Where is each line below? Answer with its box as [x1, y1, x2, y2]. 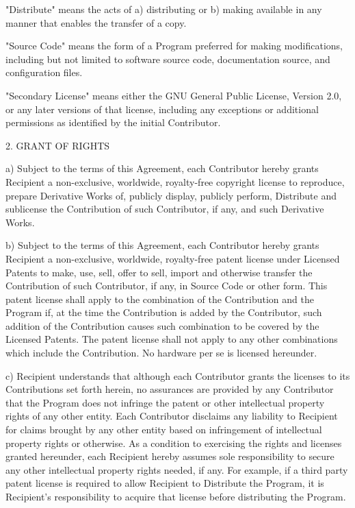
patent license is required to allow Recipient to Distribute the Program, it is [5, 476, 324, 490]
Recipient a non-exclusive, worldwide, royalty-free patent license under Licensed [5, 251, 340, 265]
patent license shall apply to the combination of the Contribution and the [5, 291, 314, 306]
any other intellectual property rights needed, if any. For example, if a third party [5, 462, 348, 476]
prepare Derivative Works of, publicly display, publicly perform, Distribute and [5, 188, 337, 202]
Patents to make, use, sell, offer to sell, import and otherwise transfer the [5, 265, 313, 279]
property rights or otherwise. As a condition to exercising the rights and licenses [5, 435, 342, 450]
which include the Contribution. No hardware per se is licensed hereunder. [5, 346, 317, 360]
